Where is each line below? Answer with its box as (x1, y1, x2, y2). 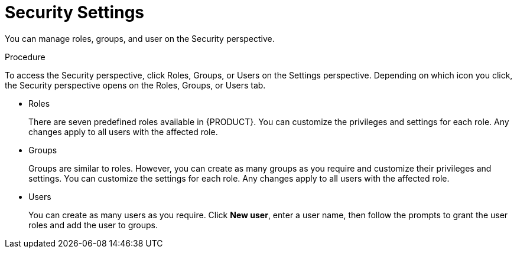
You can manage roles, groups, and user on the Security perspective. (5, 33, 275, 44)
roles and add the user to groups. (28, 219, 158, 230)
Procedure (5, 51, 45, 62)
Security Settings (5, 2, 145, 22)
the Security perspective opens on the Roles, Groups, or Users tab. (5, 80, 266, 90)
